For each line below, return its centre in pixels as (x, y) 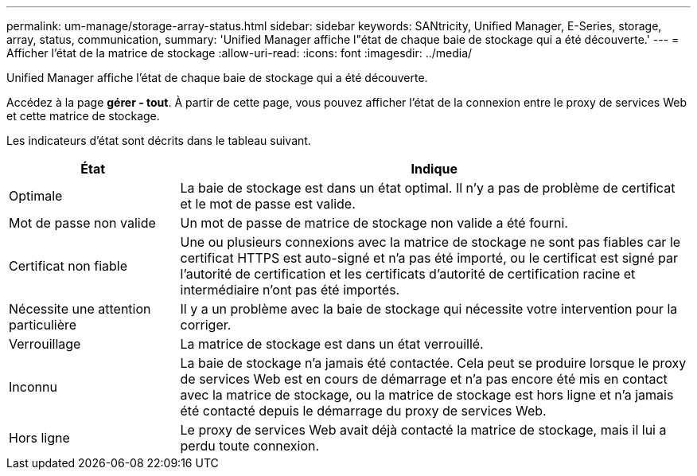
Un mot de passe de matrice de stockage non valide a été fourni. (374, 223)
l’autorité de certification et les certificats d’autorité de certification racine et (408, 274)
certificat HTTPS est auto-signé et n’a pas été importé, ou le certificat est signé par (429, 258)
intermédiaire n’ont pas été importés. (290, 290)
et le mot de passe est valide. (268, 204)
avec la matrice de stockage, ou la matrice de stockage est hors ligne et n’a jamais (427, 395)
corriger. (206, 325)
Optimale (36, 196)
